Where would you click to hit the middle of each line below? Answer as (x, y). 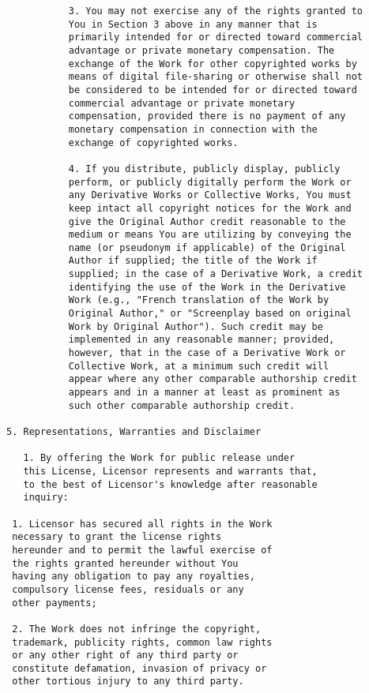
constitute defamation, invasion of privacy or (139, 668)
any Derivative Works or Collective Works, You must (210, 195)
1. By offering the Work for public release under (159, 458)
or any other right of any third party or (125, 656)
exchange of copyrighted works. (153, 142)
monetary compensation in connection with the (193, 129)
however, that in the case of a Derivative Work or (207, 353)
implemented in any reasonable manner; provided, (201, 340)
